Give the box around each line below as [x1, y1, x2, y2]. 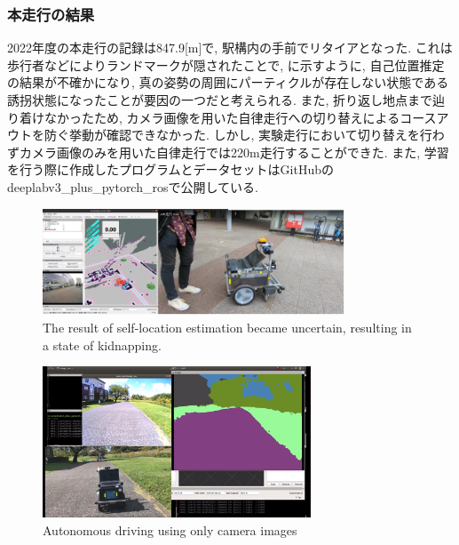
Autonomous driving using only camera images [43, 520, 297, 539]
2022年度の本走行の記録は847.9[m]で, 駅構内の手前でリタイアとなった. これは [7, 38, 453, 57]
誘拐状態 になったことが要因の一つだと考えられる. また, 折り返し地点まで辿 [7, 91, 446, 108]
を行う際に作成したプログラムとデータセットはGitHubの [7, 160, 334, 179]
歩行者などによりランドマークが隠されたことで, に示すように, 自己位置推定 [7, 55, 445, 74]
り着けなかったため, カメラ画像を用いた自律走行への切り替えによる [7, 108, 400, 126]
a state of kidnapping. [43, 335, 162, 354]
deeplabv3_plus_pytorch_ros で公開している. [7, 177, 258, 196]
